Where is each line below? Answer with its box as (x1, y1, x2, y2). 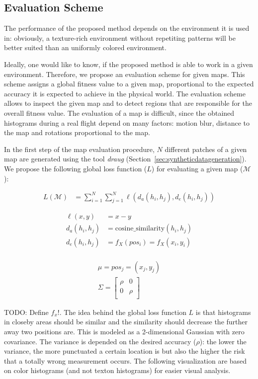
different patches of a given (165, 144, 247, 154)
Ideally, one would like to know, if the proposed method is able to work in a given (4, 59, 253, 69)
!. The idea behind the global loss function (57, 306, 186, 317)
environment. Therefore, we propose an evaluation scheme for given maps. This (4, 69, 245, 79)
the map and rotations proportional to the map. (4, 127, 150, 138)
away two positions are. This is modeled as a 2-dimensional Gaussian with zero (4, 326, 245, 336)
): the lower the (199, 336, 247, 346)
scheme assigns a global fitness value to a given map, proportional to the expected (4, 78, 254, 89)
